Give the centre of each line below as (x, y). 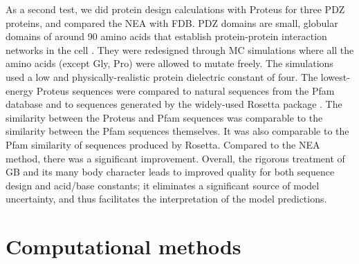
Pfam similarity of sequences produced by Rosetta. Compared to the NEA (163, 144)
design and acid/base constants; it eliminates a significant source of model (163, 185)
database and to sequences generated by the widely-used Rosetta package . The (174, 104)
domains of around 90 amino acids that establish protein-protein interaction (166, 36)
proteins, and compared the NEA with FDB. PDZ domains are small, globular (172, 22)
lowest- (335, 76)
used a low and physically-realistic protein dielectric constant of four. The (162, 76)
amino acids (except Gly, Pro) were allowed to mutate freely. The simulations (169, 63)
